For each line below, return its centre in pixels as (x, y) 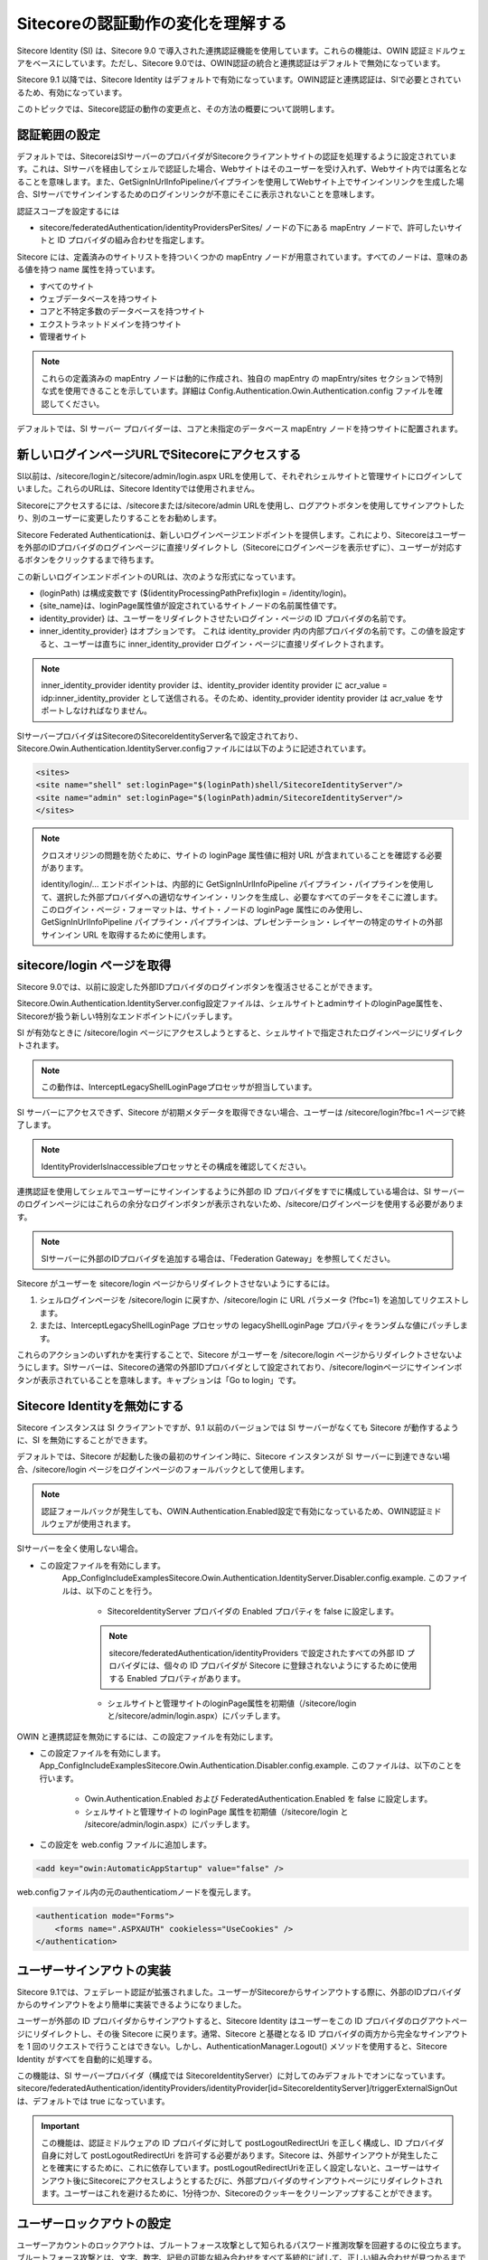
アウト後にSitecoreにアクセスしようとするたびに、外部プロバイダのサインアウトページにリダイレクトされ (245, 2180)
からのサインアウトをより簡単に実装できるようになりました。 (131, 2005)
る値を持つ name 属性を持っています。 (88, 269)
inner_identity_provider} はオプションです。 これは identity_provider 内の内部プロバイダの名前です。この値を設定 (249, 631)
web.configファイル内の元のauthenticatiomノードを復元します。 (136, 1892)
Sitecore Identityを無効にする (100, 1406)
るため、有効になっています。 (71, 92)
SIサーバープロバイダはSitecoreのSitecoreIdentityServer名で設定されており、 (160, 736)
